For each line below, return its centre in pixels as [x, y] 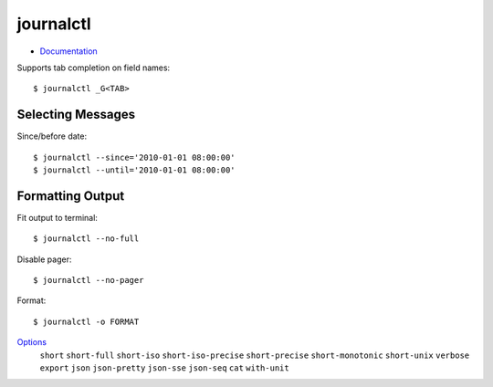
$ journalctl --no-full [86, 239]
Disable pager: [44, 259]
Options [32, 342]
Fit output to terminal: [57, 217]
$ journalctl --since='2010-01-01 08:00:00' [135, 157]
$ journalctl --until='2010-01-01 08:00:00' [135, 170]
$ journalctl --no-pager [89, 280]
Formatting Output [71, 196]
